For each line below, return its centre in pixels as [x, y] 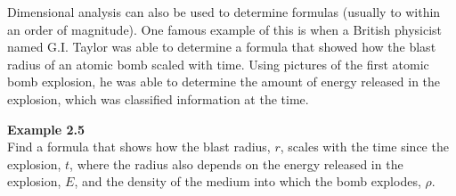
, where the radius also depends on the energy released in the [236, 163]
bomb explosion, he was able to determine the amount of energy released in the [224, 82]
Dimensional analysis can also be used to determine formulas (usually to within [224, 12]
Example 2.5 [46, 129]
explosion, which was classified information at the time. [158, 98]
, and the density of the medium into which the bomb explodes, [248, 181]
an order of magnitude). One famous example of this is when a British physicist [225, 29]
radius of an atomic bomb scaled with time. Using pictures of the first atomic [218, 64]
